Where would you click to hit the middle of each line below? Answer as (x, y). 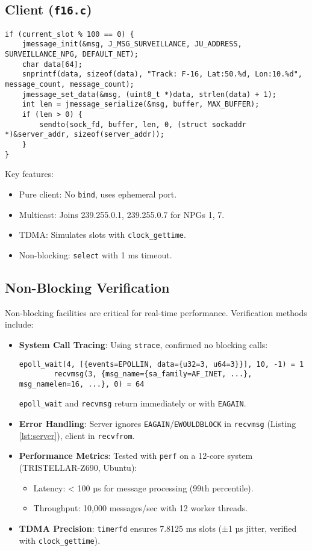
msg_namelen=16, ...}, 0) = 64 (82, 384)
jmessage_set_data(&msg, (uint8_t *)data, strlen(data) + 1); (149, 94)
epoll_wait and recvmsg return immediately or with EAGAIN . (133, 403)
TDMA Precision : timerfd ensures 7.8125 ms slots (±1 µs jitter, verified (158, 528)
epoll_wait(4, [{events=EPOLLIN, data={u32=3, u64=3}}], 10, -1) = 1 (161, 364)
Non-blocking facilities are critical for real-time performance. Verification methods (156, 312)
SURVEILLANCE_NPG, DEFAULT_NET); (72, 54)
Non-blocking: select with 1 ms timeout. (95, 254)
